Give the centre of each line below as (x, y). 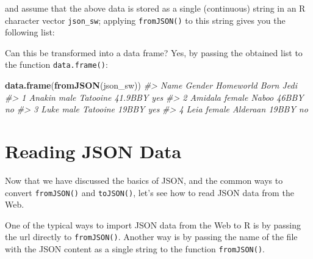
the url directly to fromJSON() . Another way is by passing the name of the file (151, 237)
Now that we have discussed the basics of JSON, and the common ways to (144, 180)
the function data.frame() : (56, 64)
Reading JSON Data (93, 151)
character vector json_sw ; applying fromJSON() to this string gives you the (145, 20)
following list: (30, 32)
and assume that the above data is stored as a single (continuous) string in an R (155, 8)
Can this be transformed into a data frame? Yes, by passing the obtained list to (154, 52)
